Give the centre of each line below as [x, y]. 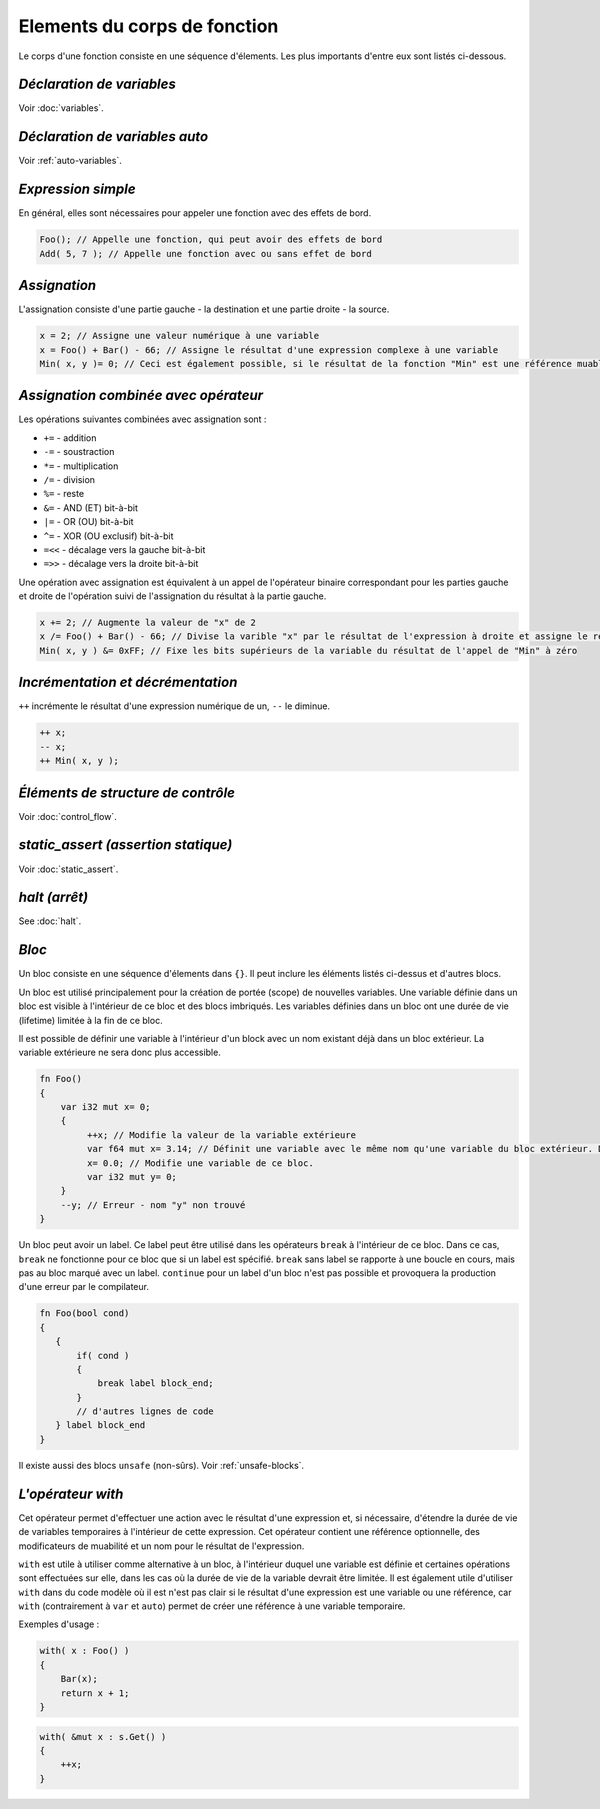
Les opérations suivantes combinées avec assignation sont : [142, 419]
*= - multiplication [81, 466]
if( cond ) [103, 1355]
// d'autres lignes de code [145, 1411]
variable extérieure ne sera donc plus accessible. [120, 1052]
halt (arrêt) [53, 897]
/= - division [69, 479]
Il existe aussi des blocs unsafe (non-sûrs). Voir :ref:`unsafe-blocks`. [161, 1465]
